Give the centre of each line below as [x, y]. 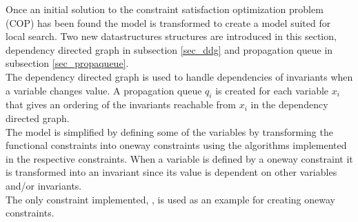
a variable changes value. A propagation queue [104, 90]
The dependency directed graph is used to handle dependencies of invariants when [179, 76]
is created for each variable [272, 90]
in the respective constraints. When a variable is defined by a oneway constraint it [179, 158]
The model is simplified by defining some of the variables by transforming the [169, 131]
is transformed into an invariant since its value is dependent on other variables [171, 172]
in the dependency [289, 104]
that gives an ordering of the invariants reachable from [121, 104]
